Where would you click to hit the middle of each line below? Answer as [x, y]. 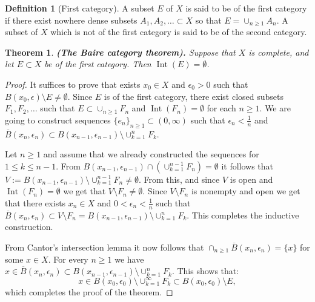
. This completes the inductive [243, 215]
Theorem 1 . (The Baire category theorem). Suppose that [120, 52]
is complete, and [279, 52]
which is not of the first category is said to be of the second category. [179, 32]
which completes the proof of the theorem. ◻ [89, 291]
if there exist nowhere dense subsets [71, 20]
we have [129, 259]
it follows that [247, 166]
